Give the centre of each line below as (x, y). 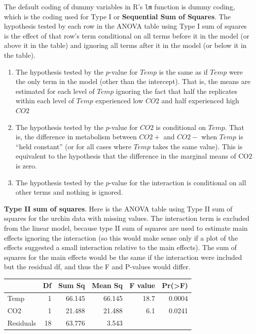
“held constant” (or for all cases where (73, 146)
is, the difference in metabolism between (76, 137)
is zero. (26, 165)
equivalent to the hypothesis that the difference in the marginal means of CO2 (134, 156)
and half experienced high (200, 101)
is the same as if (183, 71)
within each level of (45, 101)
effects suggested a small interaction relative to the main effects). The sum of (120, 247)
